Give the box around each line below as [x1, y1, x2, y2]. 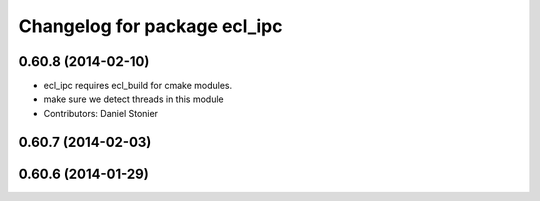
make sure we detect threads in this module [43, 93, 224, 105]
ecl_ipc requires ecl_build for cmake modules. [43, 80, 233, 92]
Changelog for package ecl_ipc [18, 15, 283, 37]
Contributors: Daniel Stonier [43, 107, 159, 119]
